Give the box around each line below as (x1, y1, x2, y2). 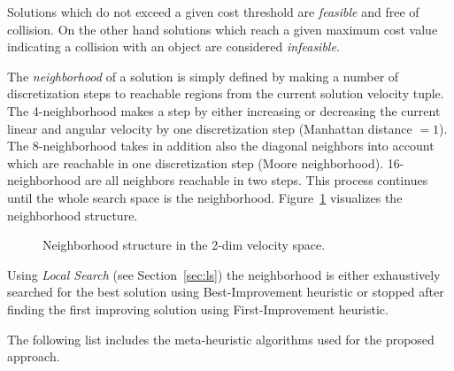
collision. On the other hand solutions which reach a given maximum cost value (7, 19, 438, 38)
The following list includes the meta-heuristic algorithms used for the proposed (7, 329, 435, 348)
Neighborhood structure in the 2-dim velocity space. (42, 236, 326, 254)
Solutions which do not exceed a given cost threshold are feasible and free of (7, 3, 419, 20)
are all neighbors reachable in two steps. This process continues (84, 171, 428, 189)
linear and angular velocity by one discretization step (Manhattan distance (7, 119, 412, 137)
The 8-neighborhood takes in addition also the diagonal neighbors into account (7, 136, 435, 155)
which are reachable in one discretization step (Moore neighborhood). (7, 153, 384, 172)
